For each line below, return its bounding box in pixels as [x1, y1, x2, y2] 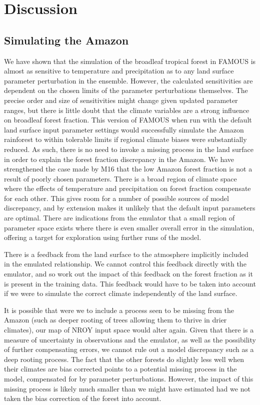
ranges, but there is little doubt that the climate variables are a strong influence [4, 104, 249, 115]
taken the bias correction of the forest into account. [4, 393, 161, 403]
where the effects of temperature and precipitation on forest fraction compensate [4, 183, 251, 193]
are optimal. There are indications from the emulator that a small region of [4, 212, 235, 223]
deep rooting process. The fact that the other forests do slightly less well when [4, 353, 244, 364]
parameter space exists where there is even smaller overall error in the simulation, [4, 222, 254, 232]
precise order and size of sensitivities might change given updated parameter [4, 94, 238, 105]
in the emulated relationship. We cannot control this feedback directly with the [4, 258, 246, 269]
